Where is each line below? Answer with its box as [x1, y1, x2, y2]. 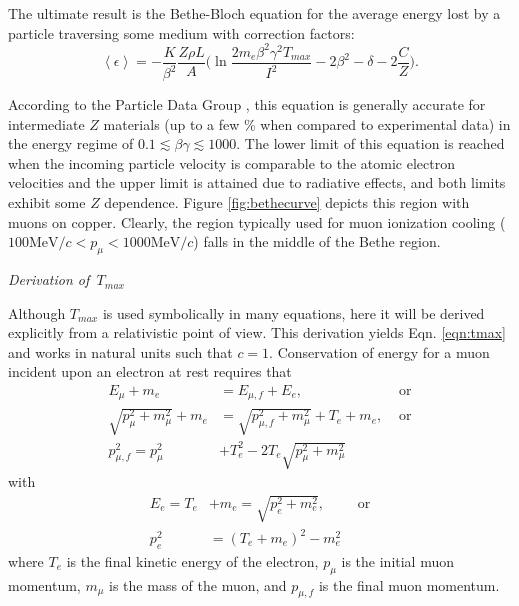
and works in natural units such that [8, 341, 233, 362]
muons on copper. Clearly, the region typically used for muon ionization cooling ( [8, 211, 506, 232]
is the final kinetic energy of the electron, [66, 550, 319, 571]
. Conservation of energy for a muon [269, 341, 490, 362]
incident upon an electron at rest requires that [8, 361, 292, 382]
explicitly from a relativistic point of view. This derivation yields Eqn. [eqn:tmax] [8, 322, 506, 343]
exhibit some [8, 192, 86, 213]
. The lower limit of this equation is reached [236, 133, 505, 154]
